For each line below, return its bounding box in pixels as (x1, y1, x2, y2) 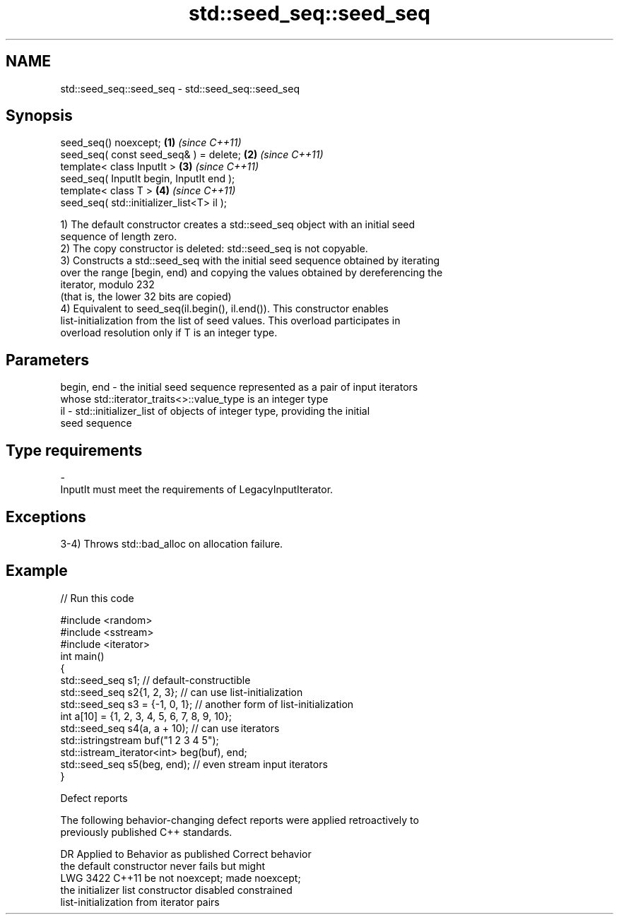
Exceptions (6, 507, 86, 526)
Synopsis (6, 107, 73, 125)
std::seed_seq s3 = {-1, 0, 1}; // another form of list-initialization (60, 697, 354, 710)
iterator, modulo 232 (60, 278, 155, 291)
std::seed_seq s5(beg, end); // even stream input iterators (60, 757, 328, 770)
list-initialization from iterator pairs (60, 895, 220, 908)
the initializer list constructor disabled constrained (60, 883, 293, 896)
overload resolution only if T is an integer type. (60, 326, 278, 339)
